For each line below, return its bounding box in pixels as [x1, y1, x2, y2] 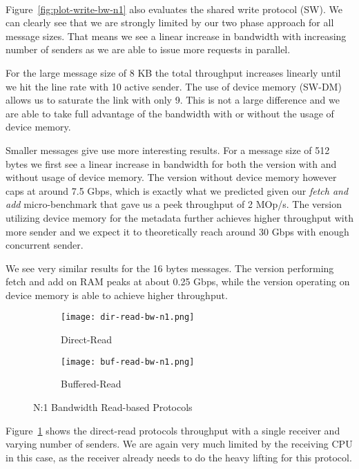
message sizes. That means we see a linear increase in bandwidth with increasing [6, 28, 347, 43]
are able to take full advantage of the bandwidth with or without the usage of [6, 106, 334, 120]
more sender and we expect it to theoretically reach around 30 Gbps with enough [6, 224, 349, 238]
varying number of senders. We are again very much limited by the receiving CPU [6, 437, 353, 451]
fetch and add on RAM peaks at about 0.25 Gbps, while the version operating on [6, 274, 350, 289]
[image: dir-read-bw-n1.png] [61, 312, 195, 323]
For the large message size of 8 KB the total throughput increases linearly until [6, 65, 341, 79]
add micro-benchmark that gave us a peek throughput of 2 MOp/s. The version [6, 197, 342, 211]
